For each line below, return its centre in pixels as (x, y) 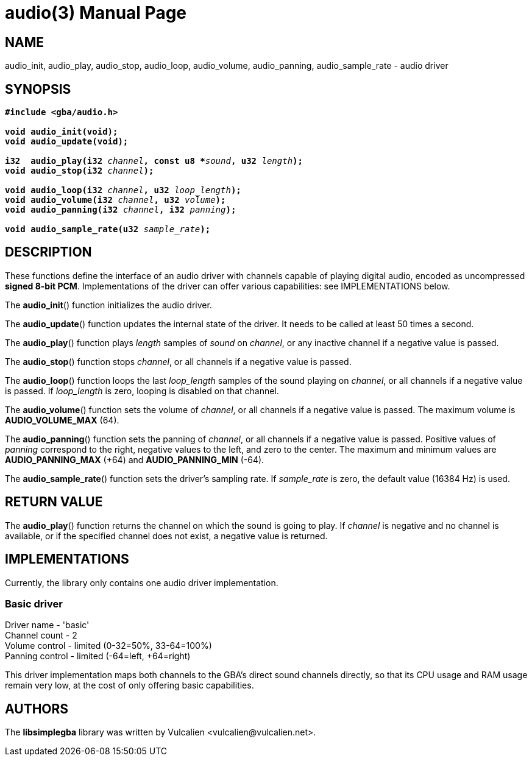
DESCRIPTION (48, 252)
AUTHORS (37, 709)
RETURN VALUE (54, 502)
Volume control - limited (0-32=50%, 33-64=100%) (108, 646)
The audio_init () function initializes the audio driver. (108, 305)
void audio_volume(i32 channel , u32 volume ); (115, 200)
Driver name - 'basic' (47, 625)
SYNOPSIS (38, 89)
